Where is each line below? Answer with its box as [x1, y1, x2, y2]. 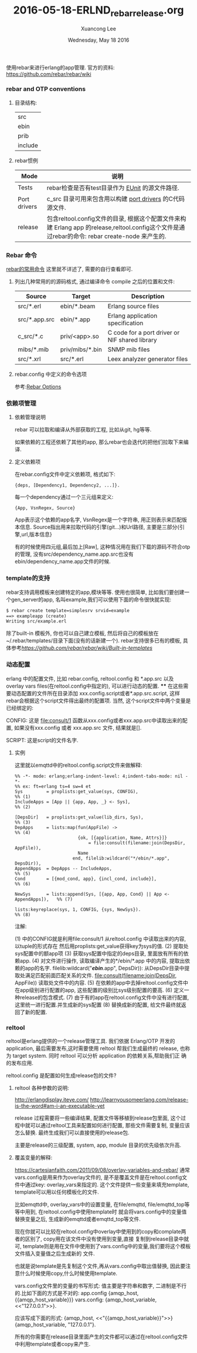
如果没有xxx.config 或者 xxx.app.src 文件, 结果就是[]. [13, 724, 142, 731]
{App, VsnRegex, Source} [14, 505, 76, 511]
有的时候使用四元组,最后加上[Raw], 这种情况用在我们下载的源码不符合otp [14, 543, 191, 550]
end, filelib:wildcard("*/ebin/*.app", [72, 855, 170, 861]
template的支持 [6, 574, 50, 582]
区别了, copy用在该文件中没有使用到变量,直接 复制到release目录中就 [25, 1235, 189, 1242]
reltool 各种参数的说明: [14, 1084, 69, 1091]
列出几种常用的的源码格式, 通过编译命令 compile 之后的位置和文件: [14, 278, 175, 285]
